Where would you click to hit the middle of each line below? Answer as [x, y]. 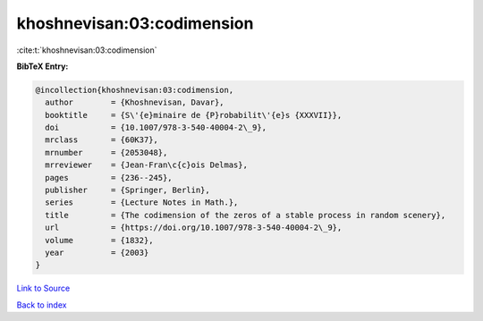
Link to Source [43, 288]
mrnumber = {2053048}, [106, 152]
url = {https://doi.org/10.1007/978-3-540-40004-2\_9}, [194, 228]
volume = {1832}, [99, 240]
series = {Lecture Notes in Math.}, [142, 203]
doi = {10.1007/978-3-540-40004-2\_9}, [156, 128]
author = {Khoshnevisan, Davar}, [135, 102]
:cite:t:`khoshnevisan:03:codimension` [87, 50]
